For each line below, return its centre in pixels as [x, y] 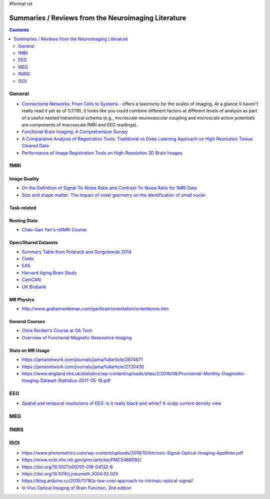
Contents [19, 29]
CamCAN [31, 280]
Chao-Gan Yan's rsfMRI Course [54, 230]
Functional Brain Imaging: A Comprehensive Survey [75, 132]
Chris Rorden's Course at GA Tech [57, 331]
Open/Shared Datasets [33, 243]
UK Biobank [34, 287]
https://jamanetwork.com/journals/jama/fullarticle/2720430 [83, 367]
